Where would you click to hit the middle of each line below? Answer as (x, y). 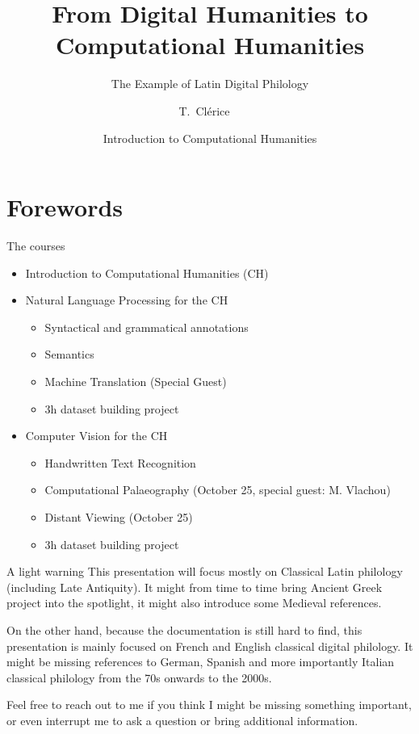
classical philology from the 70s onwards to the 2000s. (139, 677)
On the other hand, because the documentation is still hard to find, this (184, 629)
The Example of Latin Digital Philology (210, 84)
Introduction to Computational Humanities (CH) (147, 273)
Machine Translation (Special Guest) (136, 381)
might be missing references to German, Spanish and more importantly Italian (201, 662)
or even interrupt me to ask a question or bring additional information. (182, 720)
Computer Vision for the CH (96, 436)
